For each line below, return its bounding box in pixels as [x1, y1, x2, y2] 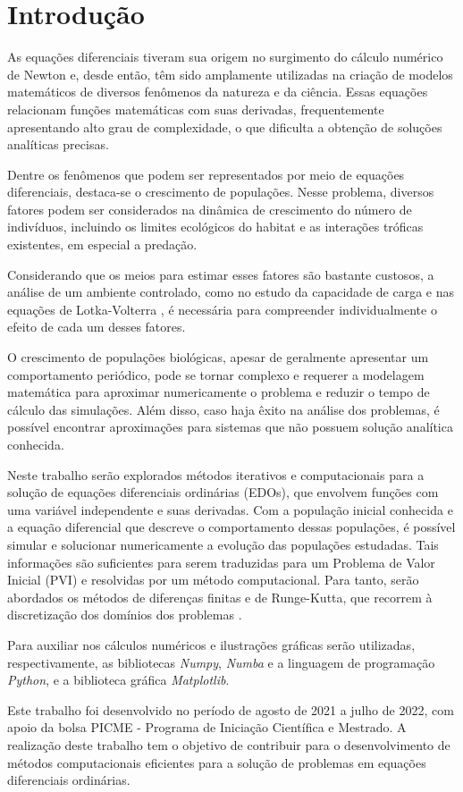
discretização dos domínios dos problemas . [7, 605, 242, 624]
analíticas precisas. [7, 135, 109, 154]
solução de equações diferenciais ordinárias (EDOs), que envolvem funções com [7, 483, 439, 501]
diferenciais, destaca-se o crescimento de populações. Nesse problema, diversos [7, 182, 434, 201]
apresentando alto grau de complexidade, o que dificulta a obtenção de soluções [7, 117, 442, 136]
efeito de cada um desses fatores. [7, 317, 186, 336]
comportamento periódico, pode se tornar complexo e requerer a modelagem [7, 365, 425, 383]
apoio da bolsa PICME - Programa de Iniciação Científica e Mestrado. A [7, 718, 407, 737]
